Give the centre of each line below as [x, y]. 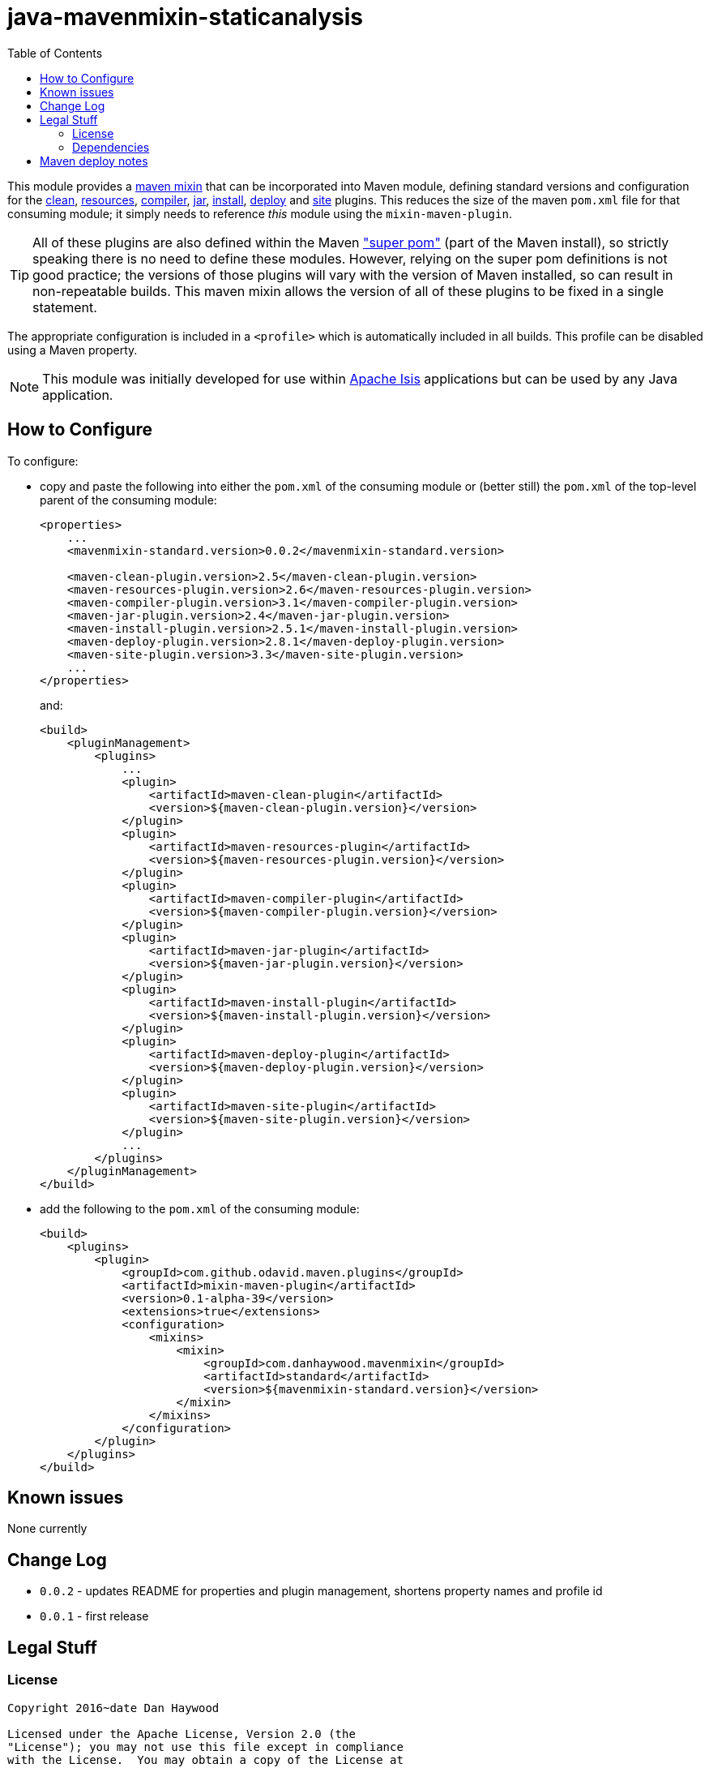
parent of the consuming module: [128, 500]
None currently [47, 1529]
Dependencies [111, 147]
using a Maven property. [73, 350]
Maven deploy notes [94, 161]
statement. [65, 307]
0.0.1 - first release [94, 1616]
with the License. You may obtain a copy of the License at [205, 1759]
